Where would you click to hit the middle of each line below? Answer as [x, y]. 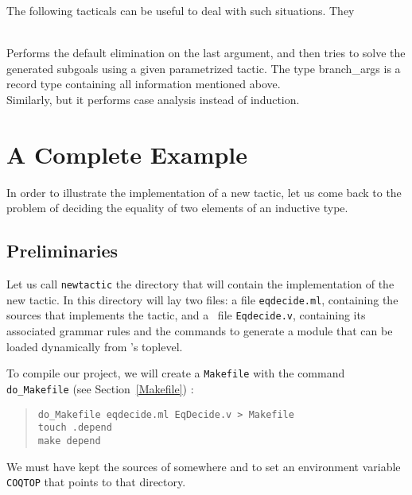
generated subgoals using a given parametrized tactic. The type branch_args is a [204, 68]
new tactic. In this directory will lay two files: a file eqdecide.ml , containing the [202, 299]
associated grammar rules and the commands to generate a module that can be [200, 331]
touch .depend [75, 428]
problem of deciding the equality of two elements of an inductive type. [177, 208]
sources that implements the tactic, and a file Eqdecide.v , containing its [186, 315]
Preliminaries [62, 251]
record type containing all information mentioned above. [144, 84]
